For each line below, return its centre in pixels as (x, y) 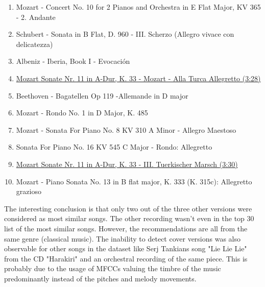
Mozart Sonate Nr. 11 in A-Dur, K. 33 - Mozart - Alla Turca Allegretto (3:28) (138, 78)
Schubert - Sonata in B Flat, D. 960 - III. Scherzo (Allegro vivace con (125, 34)
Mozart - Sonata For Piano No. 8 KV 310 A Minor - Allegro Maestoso (126, 129)
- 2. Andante (36, 17)
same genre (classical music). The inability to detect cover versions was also (123, 238)
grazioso (29, 191)
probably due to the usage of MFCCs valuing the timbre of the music (113, 268)
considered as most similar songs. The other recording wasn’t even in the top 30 (129, 218)
